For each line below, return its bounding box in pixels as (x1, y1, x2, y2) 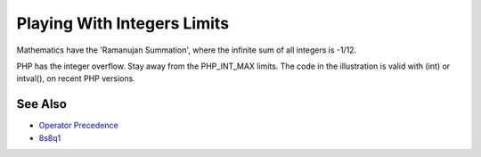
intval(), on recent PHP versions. (16, 73, 135, 84)
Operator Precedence (38, 120, 119, 131)
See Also (16, 96, 67, 112)
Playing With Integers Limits (16, 13, 230, 33)
